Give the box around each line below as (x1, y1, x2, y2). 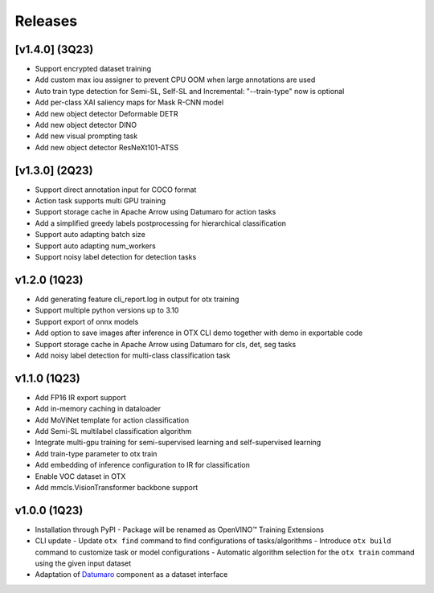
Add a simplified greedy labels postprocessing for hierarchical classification (35, 218, 287, 228)
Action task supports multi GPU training (35, 196, 166, 206)
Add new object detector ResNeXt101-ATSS (35, 142, 179, 152)
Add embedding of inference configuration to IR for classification (35, 460, 251, 470)
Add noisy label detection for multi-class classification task (35, 350, 231, 360)
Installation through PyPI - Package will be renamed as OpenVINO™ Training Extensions (35, 525, 325, 534)
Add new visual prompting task (35, 131, 138, 141)
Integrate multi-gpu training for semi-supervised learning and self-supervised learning (35, 438, 321, 448)
